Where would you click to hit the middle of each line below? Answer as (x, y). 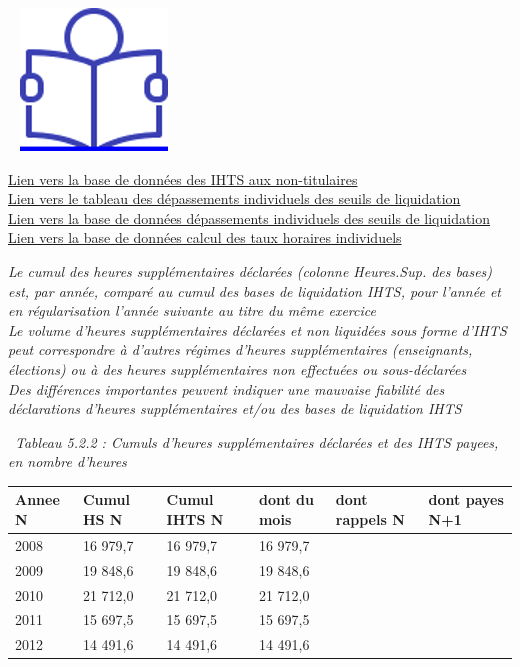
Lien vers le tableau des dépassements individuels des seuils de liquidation (234, 198)
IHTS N (195, 519)
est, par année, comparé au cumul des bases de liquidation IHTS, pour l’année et (255, 290)
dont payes (466, 499)
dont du (286, 499)
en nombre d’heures (67, 461)
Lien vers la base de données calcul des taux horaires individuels (205, 237)
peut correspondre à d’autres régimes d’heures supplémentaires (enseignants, (240, 349)
